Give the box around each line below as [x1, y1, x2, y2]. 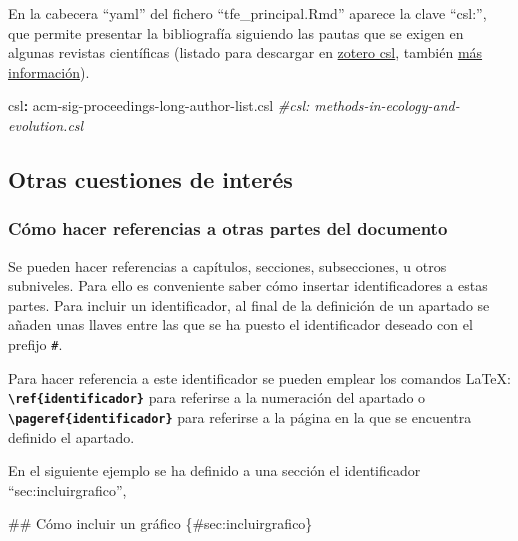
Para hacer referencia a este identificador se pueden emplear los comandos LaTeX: [8, 367, 511, 388]
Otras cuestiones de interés [8, 163, 293, 194]
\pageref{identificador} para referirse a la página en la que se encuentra [8, 406, 472, 427]
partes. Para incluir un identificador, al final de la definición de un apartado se [8, 294, 490, 315]
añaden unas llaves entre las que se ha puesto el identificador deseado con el [8, 314, 473, 335]
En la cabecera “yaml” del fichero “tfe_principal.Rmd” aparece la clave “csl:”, [8, 3, 487, 23]
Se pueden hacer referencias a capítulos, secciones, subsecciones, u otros [8, 255, 447, 276]
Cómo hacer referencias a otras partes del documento [8, 216, 448, 241]
